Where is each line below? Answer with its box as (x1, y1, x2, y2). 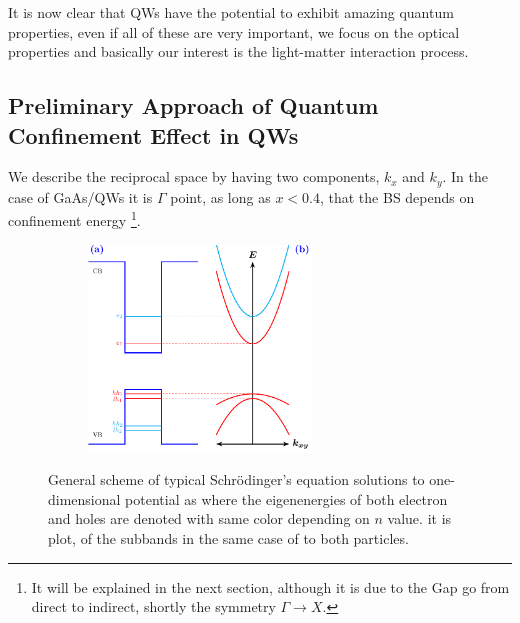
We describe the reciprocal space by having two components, (8, 166, 380, 187)
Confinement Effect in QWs (8, 119, 299, 150)
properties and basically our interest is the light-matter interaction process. (8, 41, 469, 62)
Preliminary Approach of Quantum (8, 90, 379, 121)
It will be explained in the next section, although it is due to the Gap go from (31, 576, 510, 597)
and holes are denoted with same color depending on (48, 508, 370, 529)
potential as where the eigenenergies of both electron (125, 488, 448, 509)
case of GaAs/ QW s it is (8, 186, 153, 207)
